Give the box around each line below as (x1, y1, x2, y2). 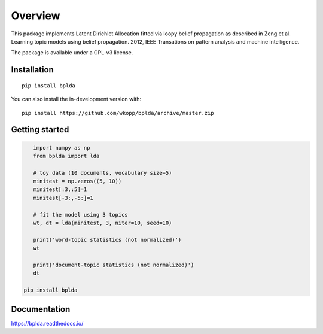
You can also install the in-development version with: (11, 96, 142, 103)
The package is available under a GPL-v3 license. (11, 49, 133, 56)
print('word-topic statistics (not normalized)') (33, 236, 182, 243)
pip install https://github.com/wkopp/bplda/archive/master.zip (22, 110, 215, 116)
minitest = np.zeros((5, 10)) (33, 178, 122, 185)
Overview (11, 9, 60, 22)
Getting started (11, 125, 69, 135)
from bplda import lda (33, 153, 100, 159)
